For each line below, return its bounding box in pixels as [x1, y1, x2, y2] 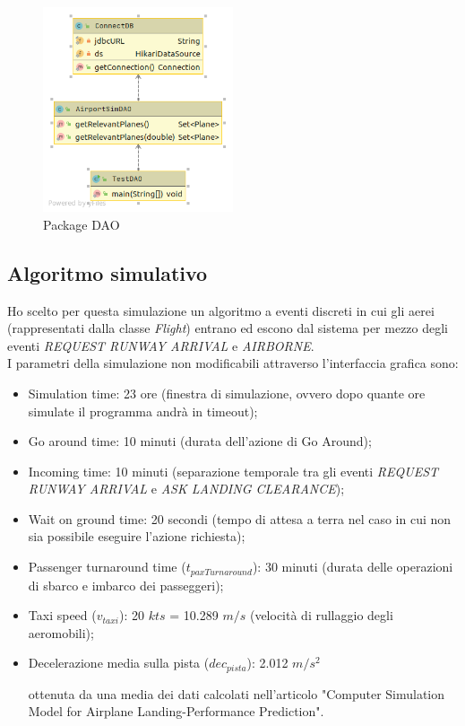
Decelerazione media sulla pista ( [28, 653, 210, 672]
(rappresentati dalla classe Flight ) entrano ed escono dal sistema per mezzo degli [7, 319, 449, 337]
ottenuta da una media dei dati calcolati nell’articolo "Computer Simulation [28, 684, 445, 703]
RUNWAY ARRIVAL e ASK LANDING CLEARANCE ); [28, 479, 345, 498]
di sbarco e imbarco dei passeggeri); [28, 575, 224, 594]
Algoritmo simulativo [7, 258, 208, 286]
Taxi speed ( [28, 606, 97, 625]
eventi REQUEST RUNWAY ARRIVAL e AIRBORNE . [7, 336, 314, 354]
